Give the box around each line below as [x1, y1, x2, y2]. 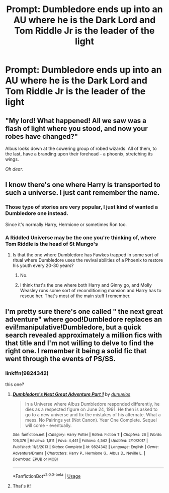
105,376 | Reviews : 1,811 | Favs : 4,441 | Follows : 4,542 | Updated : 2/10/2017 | [12, 438, 148, 444]
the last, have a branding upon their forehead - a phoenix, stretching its [5, 151, 153, 157]
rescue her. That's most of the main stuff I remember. [20, 293, 131, 299]
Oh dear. [5, 166, 24, 172]
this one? [5, 381, 24, 387]
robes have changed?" [5, 132, 78, 141]
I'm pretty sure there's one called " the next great [5, 307, 163, 316]
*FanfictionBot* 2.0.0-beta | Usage [12, 472, 81, 479]
